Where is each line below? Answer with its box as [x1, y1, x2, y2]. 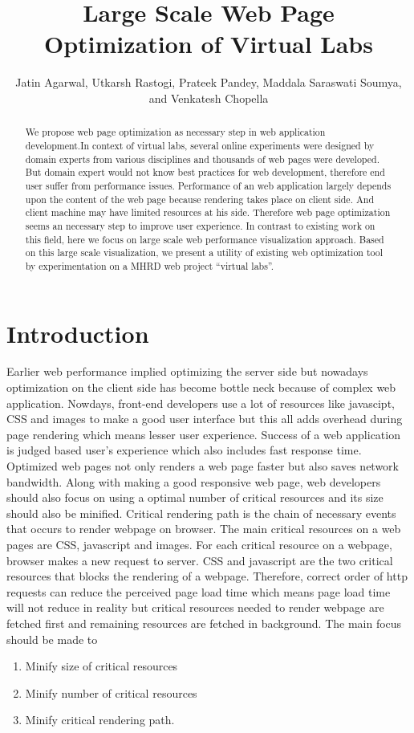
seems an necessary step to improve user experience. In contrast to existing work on [25, 218, 375, 232]
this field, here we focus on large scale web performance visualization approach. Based [25, 232, 384, 246]
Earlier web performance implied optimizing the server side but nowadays [6, 363, 368, 380]
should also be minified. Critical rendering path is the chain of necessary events [6, 504, 396, 521]
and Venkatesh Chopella [148, 89, 269, 106]
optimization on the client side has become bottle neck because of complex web [6, 379, 396, 396]
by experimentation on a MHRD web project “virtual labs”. [25, 259, 274, 272]
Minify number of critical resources [25, 684, 197, 701]
